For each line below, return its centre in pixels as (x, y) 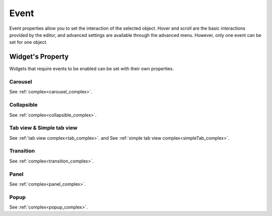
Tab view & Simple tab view (43, 128)
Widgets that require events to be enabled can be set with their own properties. (91, 69)
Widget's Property (39, 57)
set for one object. (28, 42)
